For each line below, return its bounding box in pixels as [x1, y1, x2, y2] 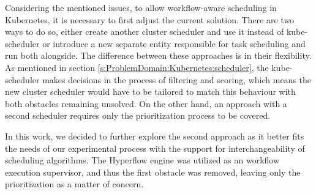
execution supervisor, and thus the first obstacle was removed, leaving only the [5, 165, 301, 178]
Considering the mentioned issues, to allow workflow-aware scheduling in [5, 1, 277, 13]
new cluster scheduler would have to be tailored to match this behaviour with [5, 85, 296, 98]
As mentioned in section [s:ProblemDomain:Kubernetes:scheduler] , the [5, 61, 269, 73]
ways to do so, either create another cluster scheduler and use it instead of [5, 25, 284, 38]
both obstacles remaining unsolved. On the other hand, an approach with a [5, 97, 287, 110]
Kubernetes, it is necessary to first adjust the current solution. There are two [5, 13, 295, 26]
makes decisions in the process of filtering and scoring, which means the [42, 73, 312, 86]
